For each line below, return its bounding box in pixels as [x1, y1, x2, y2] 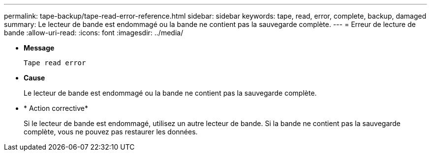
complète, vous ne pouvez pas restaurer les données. [24, 128, 198, 136]
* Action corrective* [24, 104, 89, 112]
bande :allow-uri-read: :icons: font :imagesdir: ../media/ [4, 28, 184, 37]
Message [24, 44, 55, 52]
